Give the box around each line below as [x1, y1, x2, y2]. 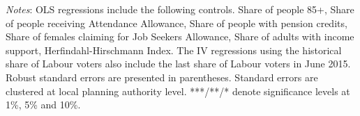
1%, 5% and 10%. [6, 97, 81, 112]
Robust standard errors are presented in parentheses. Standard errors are [6, 69, 318, 84]
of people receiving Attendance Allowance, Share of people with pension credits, [6, 15, 347, 30]
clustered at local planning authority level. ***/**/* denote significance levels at [6, 83, 350, 98]
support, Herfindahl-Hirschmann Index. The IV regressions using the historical [6, 42, 342, 57]
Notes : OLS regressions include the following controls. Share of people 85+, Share [6, 2, 354, 16]
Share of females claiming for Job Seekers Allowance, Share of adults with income [6, 29, 354, 44]
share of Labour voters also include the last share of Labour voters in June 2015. [6, 56, 351, 71]
